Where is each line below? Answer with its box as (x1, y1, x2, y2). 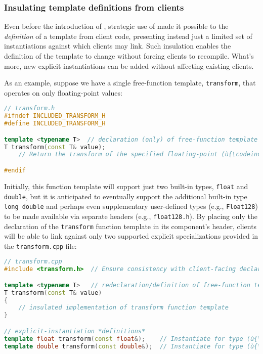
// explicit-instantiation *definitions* (4, 327, 146, 335)
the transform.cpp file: (4, 240, 77, 251)
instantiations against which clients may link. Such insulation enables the (4, 40, 231, 51)
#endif (4, 167, 26, 174)
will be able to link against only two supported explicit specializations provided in (4, 231, 258, 241)
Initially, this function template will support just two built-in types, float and (4, 181, 248, 191)
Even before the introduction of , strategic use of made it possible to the (4, 21, 229, 31)
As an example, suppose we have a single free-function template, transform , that (4, 77, 256, 88)
